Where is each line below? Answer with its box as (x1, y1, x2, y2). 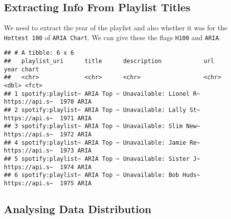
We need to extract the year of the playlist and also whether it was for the (4, 22, 228, 33)
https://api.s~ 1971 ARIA (4, 114, 92, 122)
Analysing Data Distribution (4, 201, 152, 216)
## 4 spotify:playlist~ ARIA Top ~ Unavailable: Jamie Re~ (4, 139, 200, 146)
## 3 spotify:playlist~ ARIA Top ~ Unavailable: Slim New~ (4, 123, 200, 130)
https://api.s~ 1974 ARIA (4, 163, 92, 171)
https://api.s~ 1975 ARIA (4, 179, 92, 187)
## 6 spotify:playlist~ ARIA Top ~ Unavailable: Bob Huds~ (4, 172, 200, 179)
